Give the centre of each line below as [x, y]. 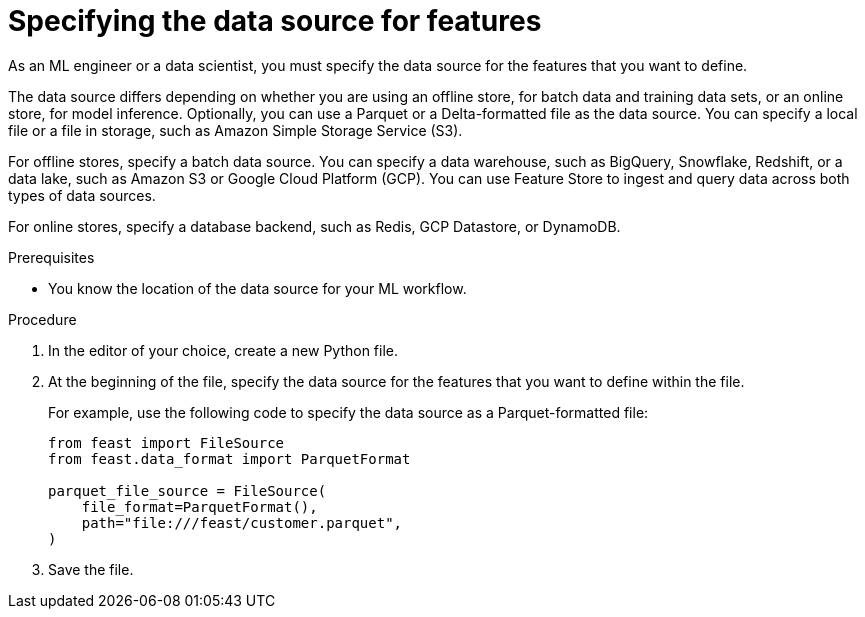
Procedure [42, 319]
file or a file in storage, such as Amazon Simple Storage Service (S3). [235, 130]
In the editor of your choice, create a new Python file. [223, 350]
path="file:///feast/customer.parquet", [242, 522]
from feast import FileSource [166, 442]
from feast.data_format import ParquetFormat [229, 458]
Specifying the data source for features [275, 21]
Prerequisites [51, 257]
